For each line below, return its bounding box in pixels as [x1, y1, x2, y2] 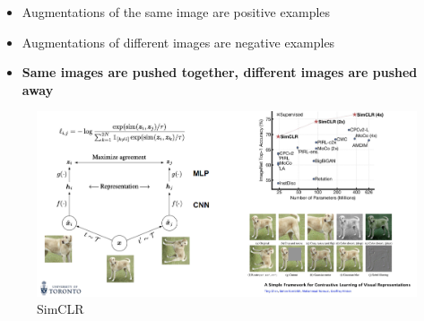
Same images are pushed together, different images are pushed [22, 63, 418, 82]
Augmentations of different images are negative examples [22, 32, 335, 51]
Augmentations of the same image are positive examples [22, 3, 331, 21]
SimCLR [37, 299, 84, 318]
